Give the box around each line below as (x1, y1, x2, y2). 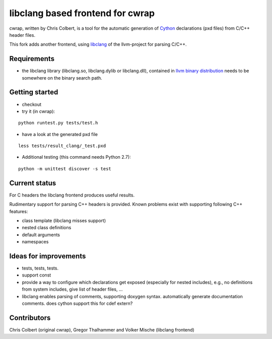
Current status (9, 179, 56, 187)
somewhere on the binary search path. (22, 75, 103, 81)
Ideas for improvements (9, 252, 86, 260)
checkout (22, 101, 42, 107)
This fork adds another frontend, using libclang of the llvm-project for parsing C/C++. (9, 41, 187, 47)
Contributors (9, 313, 51, 322)
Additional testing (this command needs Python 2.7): (22, 154, 131, 160)
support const (22, 272, 51, 278)
